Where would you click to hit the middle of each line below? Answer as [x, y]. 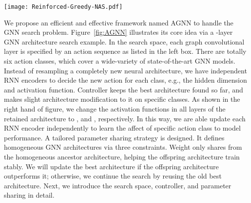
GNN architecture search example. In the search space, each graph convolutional [124, 41]
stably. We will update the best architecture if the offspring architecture [111, 166]
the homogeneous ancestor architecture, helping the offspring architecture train [122, 156]
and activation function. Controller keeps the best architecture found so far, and [124, 89]
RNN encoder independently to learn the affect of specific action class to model [122, 128]
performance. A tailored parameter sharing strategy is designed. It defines [114, 137]
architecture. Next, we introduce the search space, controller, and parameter [118, 185]
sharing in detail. [29, 195]
